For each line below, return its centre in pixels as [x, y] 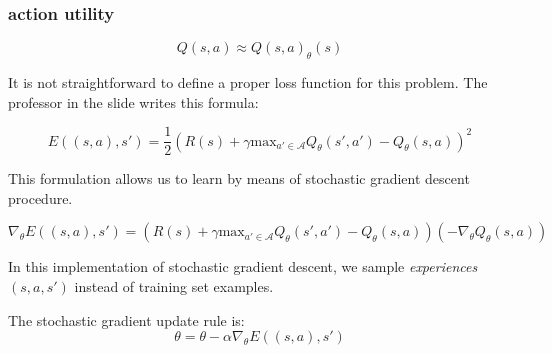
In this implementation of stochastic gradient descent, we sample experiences [243, 266]
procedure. [40, 197]
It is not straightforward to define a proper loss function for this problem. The [248, 82]
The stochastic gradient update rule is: [126, 319]
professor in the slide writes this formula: [133, 101]
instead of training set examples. [174, 286]
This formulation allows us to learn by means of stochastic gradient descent [239, 178]
